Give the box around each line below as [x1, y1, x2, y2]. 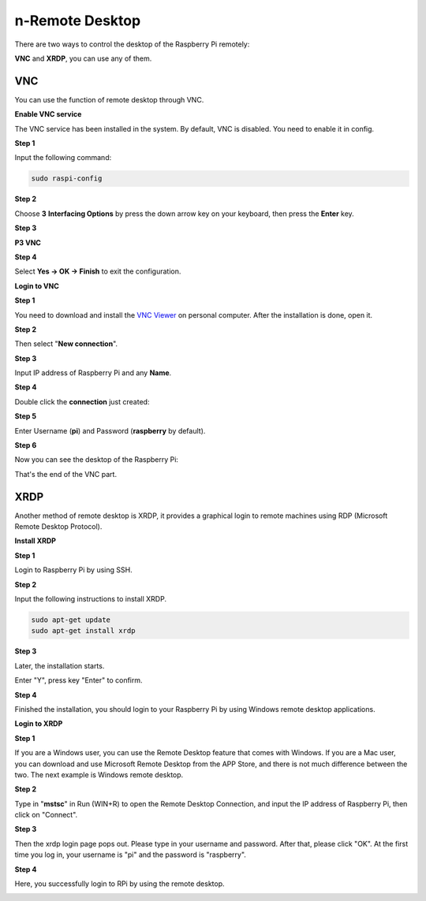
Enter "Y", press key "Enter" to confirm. [14, 676, 143, 685]
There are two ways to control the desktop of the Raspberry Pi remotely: [14, 39, 250, 49]
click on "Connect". [14, 810, 78, 820]
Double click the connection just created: [14, 397, 150, 406]
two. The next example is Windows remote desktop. [14, 769, 184, 780]
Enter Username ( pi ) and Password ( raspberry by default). [14, 426, 206, 435]
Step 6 [14, 441, 37, 450]
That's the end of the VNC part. [14, 469, 118, 478]
